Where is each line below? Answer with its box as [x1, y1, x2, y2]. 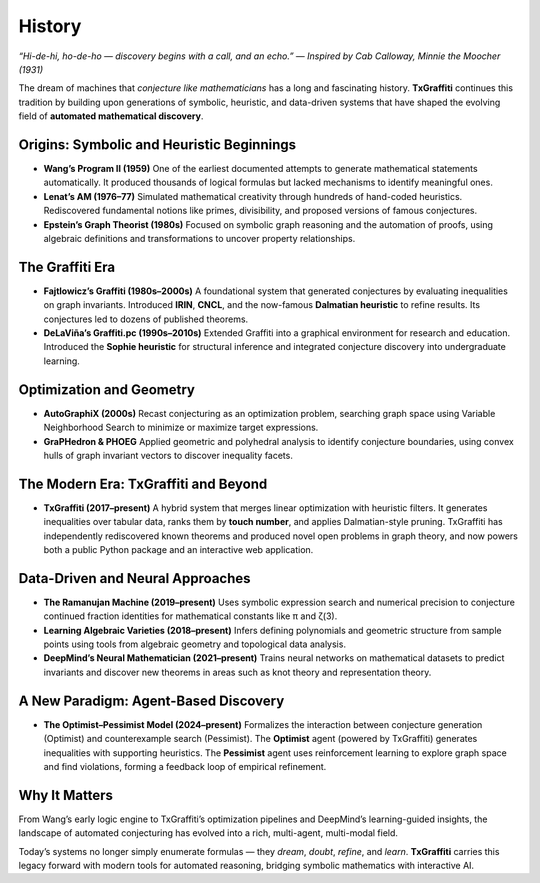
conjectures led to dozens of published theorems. [43, 313, 249, 325]
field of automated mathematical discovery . [18, 110, 204, 122]
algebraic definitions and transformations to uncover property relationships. [43, 232, 356, 244]
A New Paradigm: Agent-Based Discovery [18, 692, 285, 709]
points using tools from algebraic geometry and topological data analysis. [43, 638, 347, 650]
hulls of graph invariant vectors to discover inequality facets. [43, 449, 294, 461]
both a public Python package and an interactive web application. [43, 543, 314, 555]
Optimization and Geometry [18, 381, 195, 398]
